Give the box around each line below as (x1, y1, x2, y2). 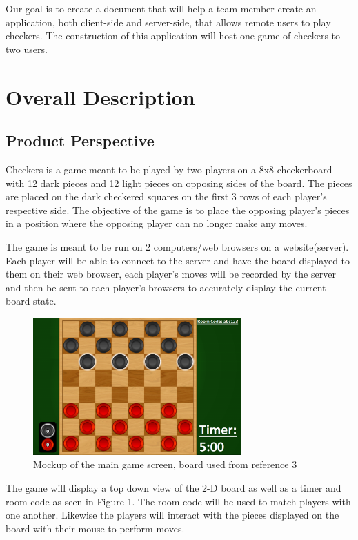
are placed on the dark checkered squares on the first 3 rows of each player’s (6, 189, 327, 204)
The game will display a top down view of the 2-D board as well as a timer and (6, 481, 341, 495)
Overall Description (6, 82, 195, 110)
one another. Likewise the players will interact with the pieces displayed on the (6, 508, 339, 522)
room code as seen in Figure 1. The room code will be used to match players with (6, 494, 351, 508)
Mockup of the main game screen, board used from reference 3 (33, 457, 297, 472)
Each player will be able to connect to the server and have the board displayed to (6, 253, 350, 267)
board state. (6, 293, 57, 308)
